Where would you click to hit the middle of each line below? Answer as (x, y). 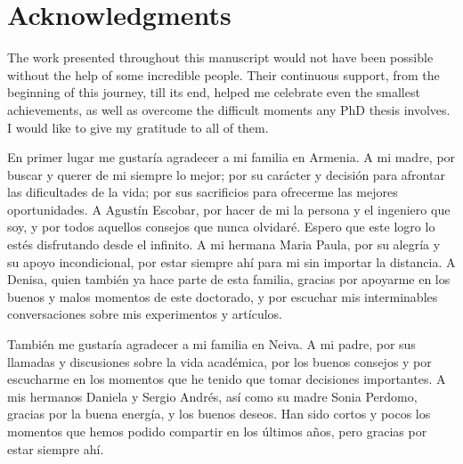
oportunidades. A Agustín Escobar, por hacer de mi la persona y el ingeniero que (229, 209)
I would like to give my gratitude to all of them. (138, 127)
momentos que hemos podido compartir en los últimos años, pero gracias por (217, 431)
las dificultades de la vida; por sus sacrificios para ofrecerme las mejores (203, 192)
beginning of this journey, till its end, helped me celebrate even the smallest (214, 92)
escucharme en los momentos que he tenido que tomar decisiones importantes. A (227, 379)
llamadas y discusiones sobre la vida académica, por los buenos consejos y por (219, 361)
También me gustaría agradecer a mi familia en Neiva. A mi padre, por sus (211, 344)
